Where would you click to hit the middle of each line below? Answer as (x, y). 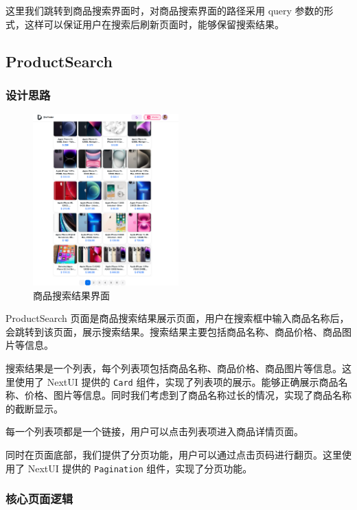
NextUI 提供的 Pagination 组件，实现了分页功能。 (140, 468)
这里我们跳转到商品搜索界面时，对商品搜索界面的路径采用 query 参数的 (165, 10)
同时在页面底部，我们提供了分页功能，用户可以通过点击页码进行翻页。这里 (174, 454)
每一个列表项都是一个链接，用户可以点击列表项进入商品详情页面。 (154, 431)
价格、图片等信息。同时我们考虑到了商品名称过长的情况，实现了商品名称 (188, 395)
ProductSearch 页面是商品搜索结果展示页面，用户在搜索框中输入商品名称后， (177, 318)
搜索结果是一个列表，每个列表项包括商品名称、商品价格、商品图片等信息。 (174, 368)
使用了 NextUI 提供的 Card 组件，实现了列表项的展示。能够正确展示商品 (176, 381)
